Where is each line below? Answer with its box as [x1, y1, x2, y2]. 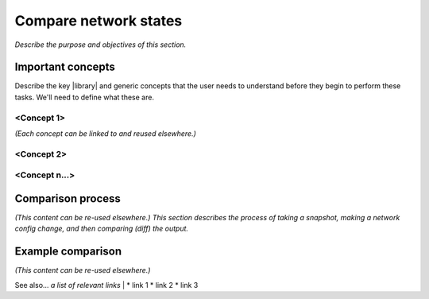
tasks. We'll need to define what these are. [14, 92, 155, 102]
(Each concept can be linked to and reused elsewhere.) [14, 128, 196, 138]
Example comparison [14, 245, 122, 258]
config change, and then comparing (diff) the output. [14, 223, 189, 234]
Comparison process [14, 192, 121, 205]
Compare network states [14, 12, 183, 29]
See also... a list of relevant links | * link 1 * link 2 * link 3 [14, 280, 199, 289]
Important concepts [14, 60, 115, 74]
